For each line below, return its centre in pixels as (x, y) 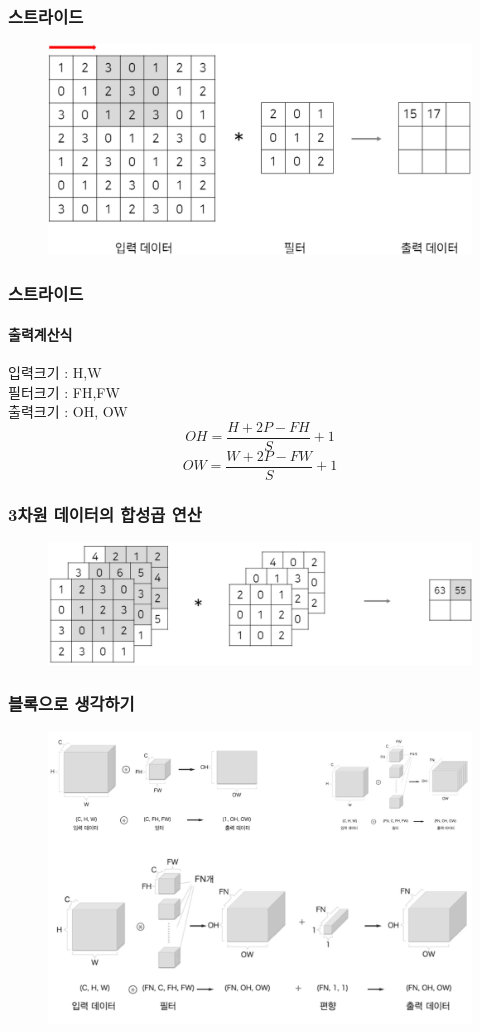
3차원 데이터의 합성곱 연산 (105, 513)
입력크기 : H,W (55, 372)
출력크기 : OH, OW (68, 411)
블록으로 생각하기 (71, 703)
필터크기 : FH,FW (64, 391)
